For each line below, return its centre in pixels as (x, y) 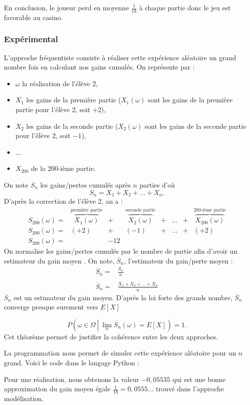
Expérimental (31, 39)
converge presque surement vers (51, 307)
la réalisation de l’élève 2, (60, 83)
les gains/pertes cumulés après (85, 184)
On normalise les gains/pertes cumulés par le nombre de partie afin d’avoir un (121, 251)
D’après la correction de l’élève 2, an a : (63, 201)
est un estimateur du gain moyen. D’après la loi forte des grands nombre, (123, 297)
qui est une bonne (199, 379)
